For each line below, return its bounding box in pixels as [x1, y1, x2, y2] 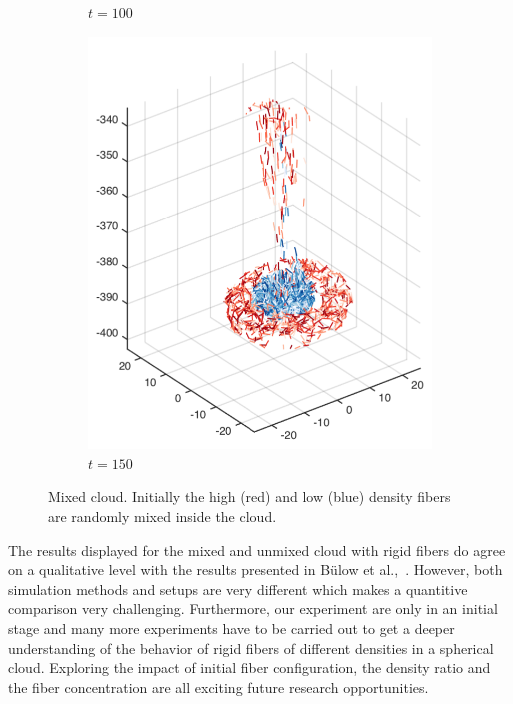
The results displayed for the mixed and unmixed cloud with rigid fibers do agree [8, 539, 506, 560]
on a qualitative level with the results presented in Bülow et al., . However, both [8, 559, 503, 580]
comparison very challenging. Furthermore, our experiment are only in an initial [8, 598, 498, 619]
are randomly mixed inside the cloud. [48, 505, 277, 526]
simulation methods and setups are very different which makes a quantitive [8, 578, 468, 599]
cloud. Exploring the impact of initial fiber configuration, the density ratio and [8, 657, 491, 678]
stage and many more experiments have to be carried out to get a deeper [8, 617, 455, 638]
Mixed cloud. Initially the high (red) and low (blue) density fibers [48, 486, 451, 507]
